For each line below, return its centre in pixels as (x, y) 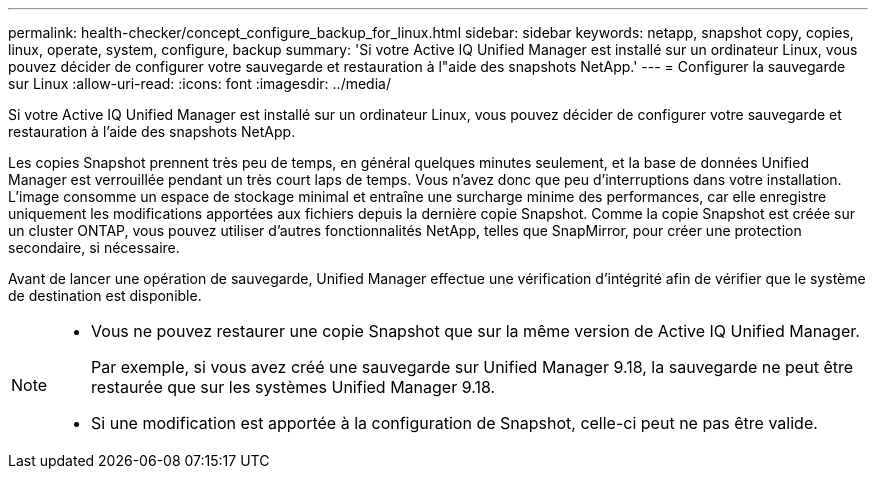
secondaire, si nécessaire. (94, 247)
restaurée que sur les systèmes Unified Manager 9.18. (293, 387)
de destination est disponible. (105, 295)
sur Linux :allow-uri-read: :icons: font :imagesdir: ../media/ (199, 83)
